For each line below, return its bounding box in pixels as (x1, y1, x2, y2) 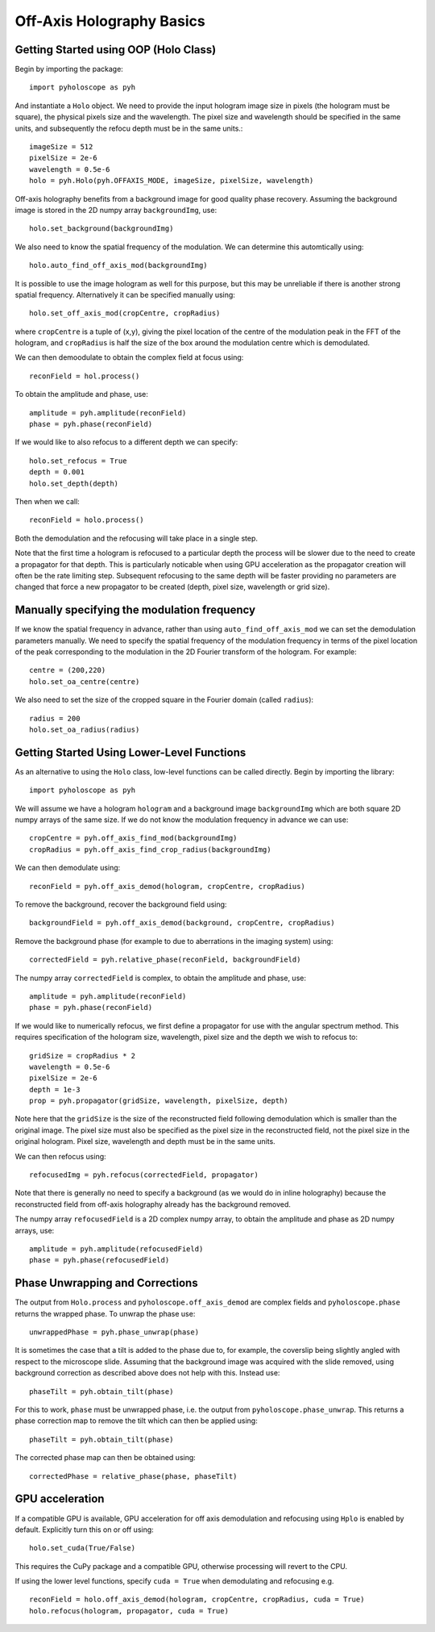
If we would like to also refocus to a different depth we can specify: (14, 437, 238, 447)
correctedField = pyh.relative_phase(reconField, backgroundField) (29, 955, 301, 964)
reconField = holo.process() (29, 515, 144, 524)
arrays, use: (14, 1225, 55, 1235)
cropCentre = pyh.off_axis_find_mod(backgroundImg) (29, 833, 238, 843)
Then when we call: (14, 497, 80, 506)
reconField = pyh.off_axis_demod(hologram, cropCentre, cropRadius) (29, 882, 305, 891)
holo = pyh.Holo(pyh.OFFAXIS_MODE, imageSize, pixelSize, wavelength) (29, 176, 314, 186)
